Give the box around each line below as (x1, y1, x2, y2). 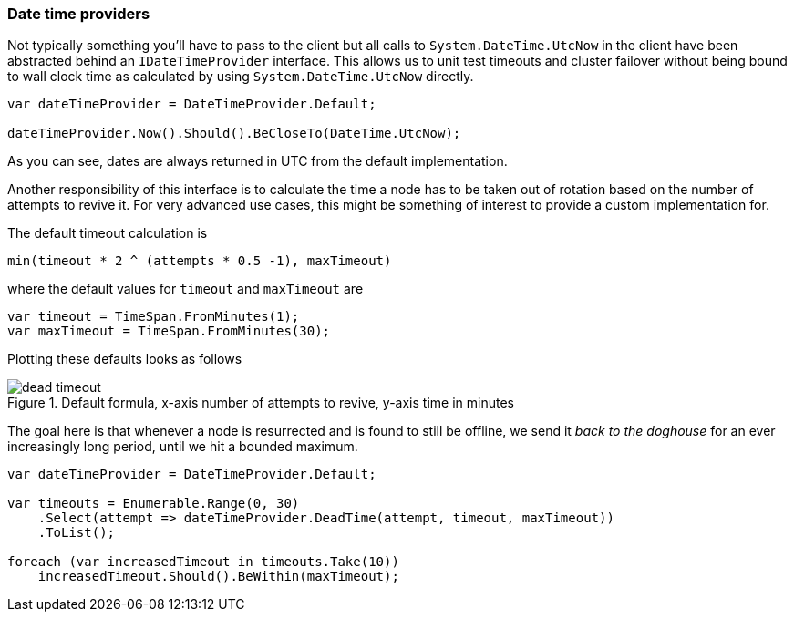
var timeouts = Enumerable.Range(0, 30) (7, 496, 300, 511)
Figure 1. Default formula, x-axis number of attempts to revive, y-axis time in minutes (7, 395, 514, 411)
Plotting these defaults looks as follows (7, 351, 242, 367)
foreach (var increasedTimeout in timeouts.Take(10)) (7, 554, 399, 570)
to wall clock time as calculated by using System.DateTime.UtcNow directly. (7, 68, 474, 85)
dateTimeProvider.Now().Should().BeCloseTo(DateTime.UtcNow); (7, 126, 461, 141)
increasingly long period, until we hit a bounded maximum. (7, 438, 358, 455)
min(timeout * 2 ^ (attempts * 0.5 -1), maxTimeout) (7, 253, 392, 269)
